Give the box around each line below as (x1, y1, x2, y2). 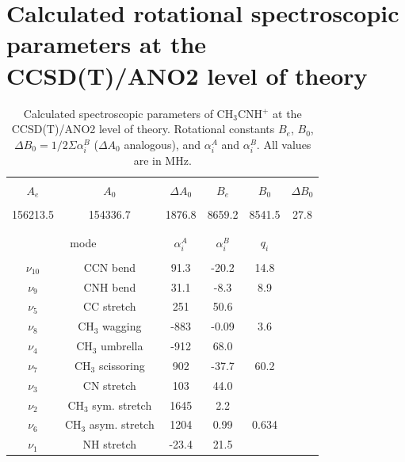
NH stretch (82, 436, 136, 452)
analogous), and (124, 136, 201, 152)
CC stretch (83, 298, 136, 315)
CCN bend (83, 258, 136, 275)
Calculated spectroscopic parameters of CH (23, 105, 234, 121)
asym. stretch (89, 416, 155, 433)
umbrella (101, 338, 143, 354)
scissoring (98, 357, 145, 373)
